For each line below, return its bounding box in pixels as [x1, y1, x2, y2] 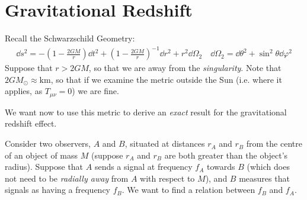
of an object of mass [5, 149, 78, 161]
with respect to [140, 172, 195, 184]
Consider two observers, [5, 137, 91, 150]
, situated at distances [124, 137, 205, 150]
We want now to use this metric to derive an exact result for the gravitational [5, 105, 287, 118]
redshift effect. [5, 117, 57, 130]
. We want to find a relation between [121, 183, 255, 196]
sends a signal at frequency [94, 160, 193, 173]
